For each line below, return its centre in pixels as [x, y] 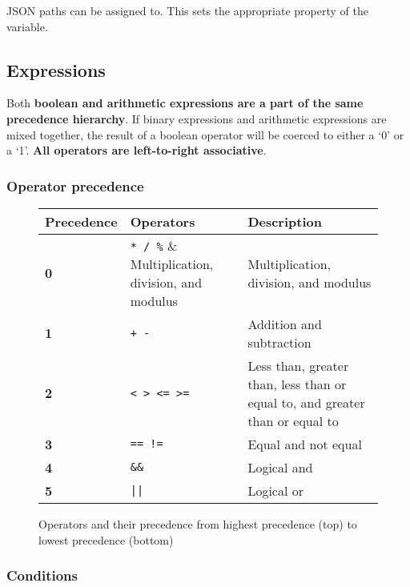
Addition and [285, 324]
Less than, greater [298, 365]
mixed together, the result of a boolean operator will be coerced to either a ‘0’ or [205, 134]
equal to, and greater [306, 402]
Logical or [275, 490]
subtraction [279, 342]
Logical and [280, 467]
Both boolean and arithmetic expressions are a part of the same [185, 103]
